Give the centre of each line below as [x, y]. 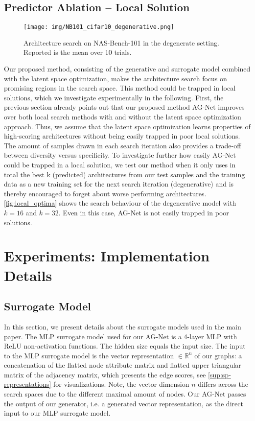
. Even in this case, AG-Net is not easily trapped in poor [144, 212]
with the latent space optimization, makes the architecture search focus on [116, 78]
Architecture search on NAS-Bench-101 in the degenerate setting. [121, 42]
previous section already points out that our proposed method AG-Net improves [124, 107]
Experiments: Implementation [107, 256]
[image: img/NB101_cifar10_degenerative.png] [99, 27]
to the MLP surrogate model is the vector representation [89, 355]
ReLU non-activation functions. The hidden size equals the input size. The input [125, 346]
